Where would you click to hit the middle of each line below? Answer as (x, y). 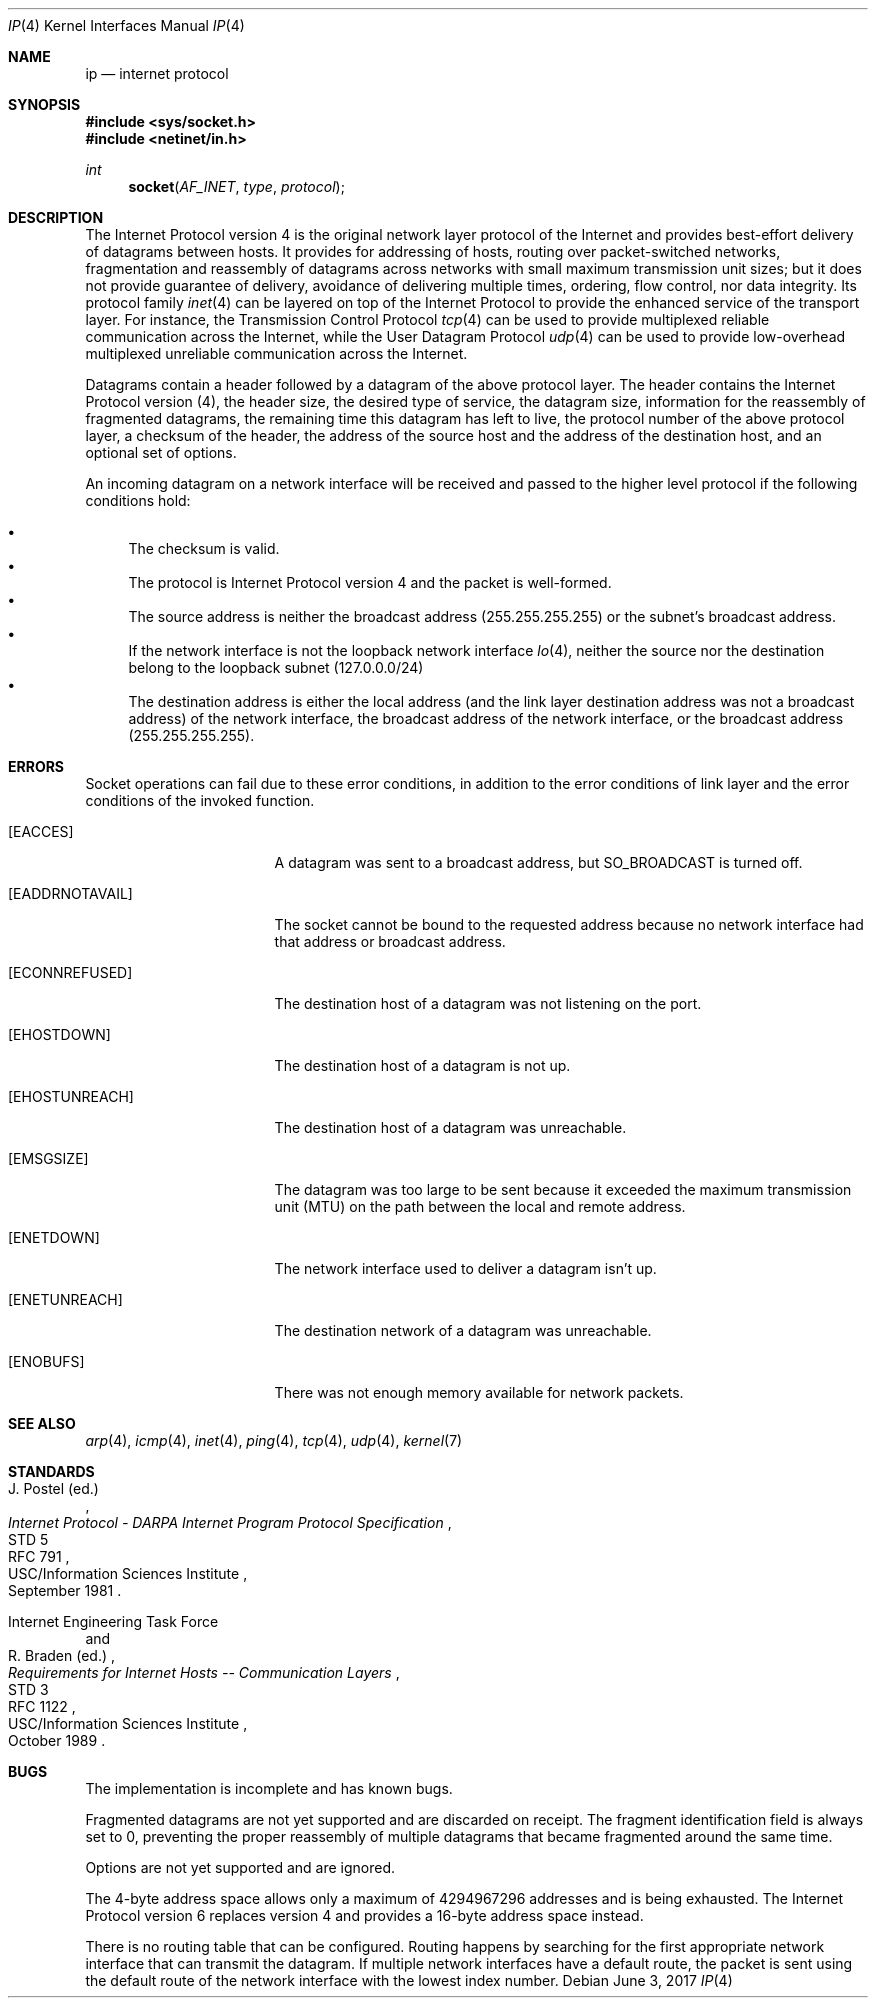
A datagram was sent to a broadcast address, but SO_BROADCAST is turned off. (538, 862)
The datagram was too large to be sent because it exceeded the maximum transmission (563, 1189)
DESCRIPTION (56, 217)
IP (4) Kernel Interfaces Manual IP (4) (126, 25)
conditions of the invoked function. (200, 800)
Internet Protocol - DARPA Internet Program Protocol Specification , (230, 1522)
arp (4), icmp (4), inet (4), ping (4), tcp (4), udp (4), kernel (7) (274, 1440)
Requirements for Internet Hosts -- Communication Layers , (204, 1672)
